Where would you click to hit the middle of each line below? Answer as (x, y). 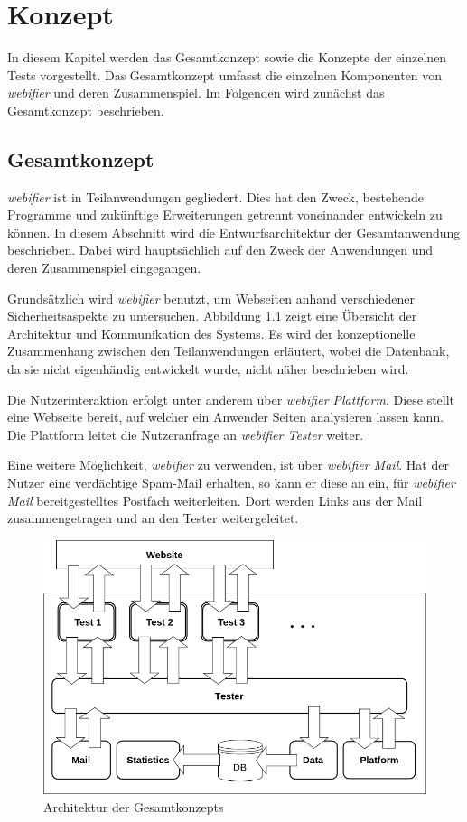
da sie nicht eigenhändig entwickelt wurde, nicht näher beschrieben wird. (208, 369)
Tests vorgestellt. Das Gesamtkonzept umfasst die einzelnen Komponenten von (225, 75)
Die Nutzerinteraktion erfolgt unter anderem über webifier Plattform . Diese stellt (231, 399)
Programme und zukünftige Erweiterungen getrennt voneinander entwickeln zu (225, 215)
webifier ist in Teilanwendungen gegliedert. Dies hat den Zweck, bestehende (215, 196)
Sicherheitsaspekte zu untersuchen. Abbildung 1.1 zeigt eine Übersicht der (212, 316)
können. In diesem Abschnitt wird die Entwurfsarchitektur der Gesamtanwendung (234, 232)
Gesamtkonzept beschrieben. (86, 110)
